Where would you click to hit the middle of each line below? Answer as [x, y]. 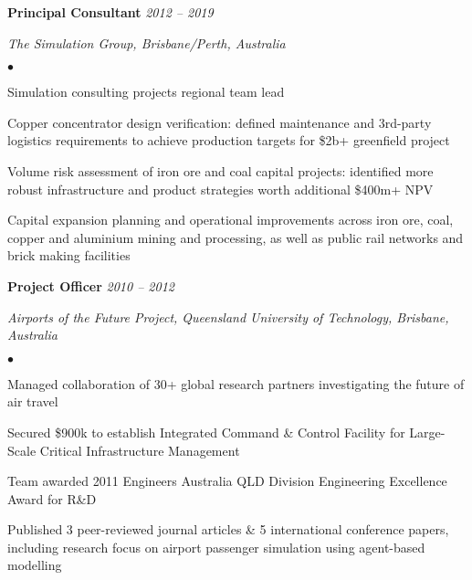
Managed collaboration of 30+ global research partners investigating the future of [236, 383]
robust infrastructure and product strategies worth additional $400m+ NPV [220, 189]
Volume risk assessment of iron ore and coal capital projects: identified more [220, 170]
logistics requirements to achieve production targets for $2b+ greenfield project [229, 140]
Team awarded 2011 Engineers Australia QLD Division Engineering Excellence [227, 481]
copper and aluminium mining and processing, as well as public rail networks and [236, 237]
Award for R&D [52, 498]
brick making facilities [69, 255]
